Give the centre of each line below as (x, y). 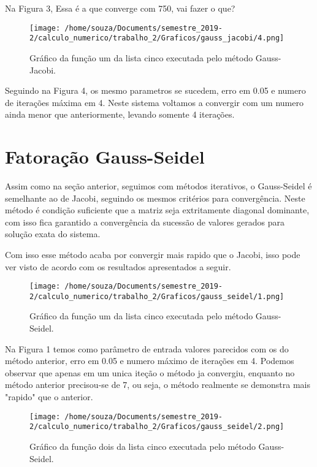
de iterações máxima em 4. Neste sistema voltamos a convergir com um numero (154, 102)
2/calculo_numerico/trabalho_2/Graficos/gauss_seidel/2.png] (157, 427)
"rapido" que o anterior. (49, 397)
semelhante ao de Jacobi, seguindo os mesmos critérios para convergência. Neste (155, 198)
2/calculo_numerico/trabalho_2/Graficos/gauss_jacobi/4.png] (157, 38)
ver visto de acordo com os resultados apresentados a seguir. (118, 266)
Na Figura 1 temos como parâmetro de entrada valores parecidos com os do (147, 348)
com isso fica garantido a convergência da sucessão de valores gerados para (145, 222)
